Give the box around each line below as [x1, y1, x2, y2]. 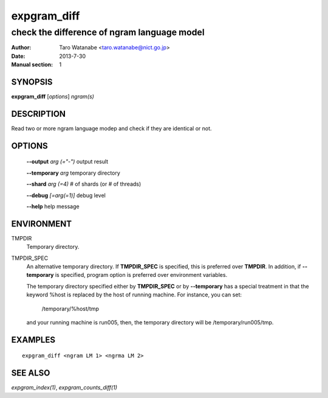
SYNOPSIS [11, 77, 53, 87]
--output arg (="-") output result [26, 158, 109, 166]
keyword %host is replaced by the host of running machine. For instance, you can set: [26, 291, 242, 298]
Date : [11, 52, 26, 60]
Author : [11, 44, 32, 51]
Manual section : [11, 61, 53, 68]
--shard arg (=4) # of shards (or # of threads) [26, 180, 142, 188]
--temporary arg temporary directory [26, 169, 121, 176]
